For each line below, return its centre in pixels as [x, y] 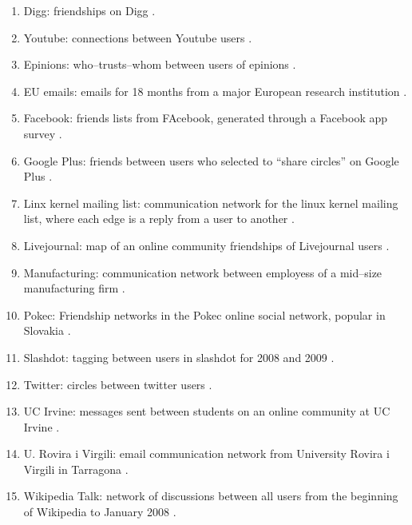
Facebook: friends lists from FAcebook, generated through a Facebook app [206, 118]
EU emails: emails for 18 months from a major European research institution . [215, 91]
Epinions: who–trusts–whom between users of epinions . [160, 64]
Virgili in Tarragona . [76, 469]
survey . [43, 133]
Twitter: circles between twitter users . [118, 384]
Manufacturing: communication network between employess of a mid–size [203, 272]
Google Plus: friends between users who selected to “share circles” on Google [211, 160]
